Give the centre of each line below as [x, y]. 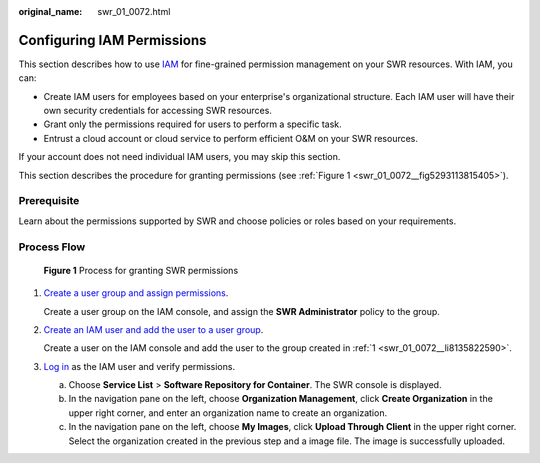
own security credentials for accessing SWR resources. [157, 111]
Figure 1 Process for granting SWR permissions [141, 270]
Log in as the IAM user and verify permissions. [139, 366]
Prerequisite [49, 201]
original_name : [50, 11]
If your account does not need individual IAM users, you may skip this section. [179, 157]
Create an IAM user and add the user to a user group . [153, 329]
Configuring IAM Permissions [112, 40]
